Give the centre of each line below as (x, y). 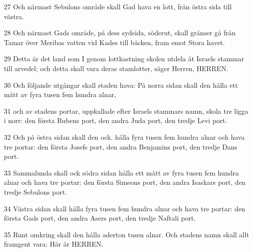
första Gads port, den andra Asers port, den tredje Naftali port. (100, 218)
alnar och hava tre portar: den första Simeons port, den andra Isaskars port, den (125, 182)
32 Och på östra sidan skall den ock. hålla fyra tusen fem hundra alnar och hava (124, 137)
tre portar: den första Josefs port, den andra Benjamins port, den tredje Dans (121, 146)
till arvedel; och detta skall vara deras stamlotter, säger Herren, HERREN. (116, 68)
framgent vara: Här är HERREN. (54, 244)
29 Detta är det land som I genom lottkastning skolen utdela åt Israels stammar (124, 59)
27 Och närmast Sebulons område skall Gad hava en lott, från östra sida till (118, 6)
